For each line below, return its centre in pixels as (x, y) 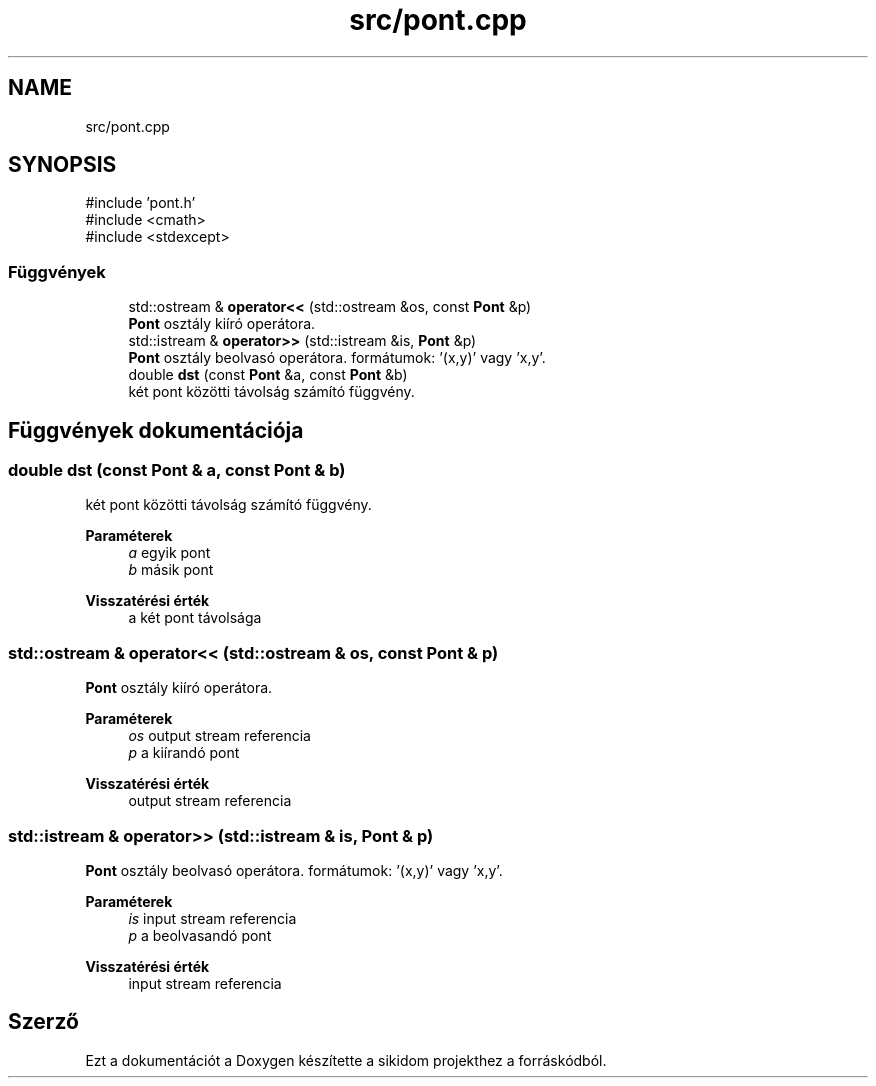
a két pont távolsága (195, 618)
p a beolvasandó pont (200, 935)
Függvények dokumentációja (156, 430)
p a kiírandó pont (184, 753)
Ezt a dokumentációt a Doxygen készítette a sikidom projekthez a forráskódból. (346, 1060)
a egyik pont (169, 553)
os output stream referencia (219, 736)
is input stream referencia (212, 918)
